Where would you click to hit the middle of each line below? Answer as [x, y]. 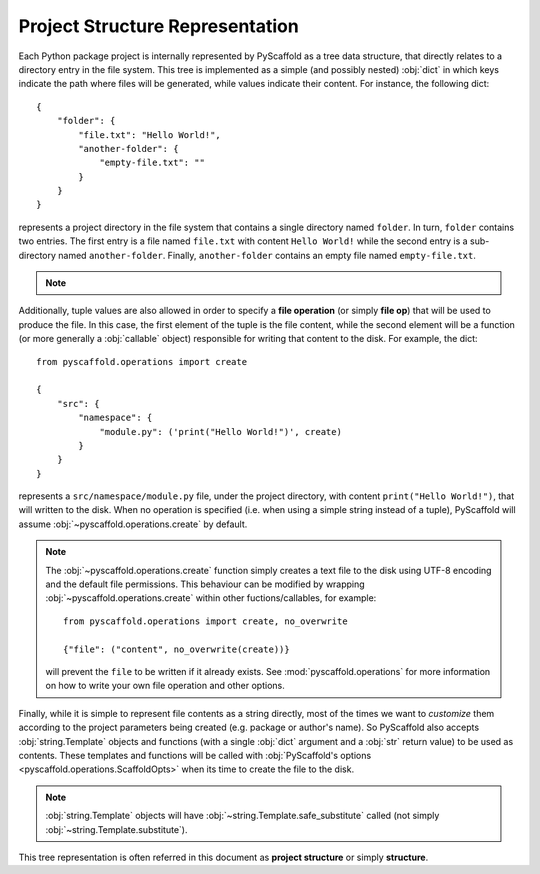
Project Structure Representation [158, 26]
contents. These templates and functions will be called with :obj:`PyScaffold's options [195, 755]
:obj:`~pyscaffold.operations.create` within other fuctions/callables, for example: [211, 598]
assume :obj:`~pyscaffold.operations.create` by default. [133, 524]
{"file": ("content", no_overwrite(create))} [176, 649]
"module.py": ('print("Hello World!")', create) [220, 431]
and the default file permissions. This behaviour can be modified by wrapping [205, 584]
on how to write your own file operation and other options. [165, 686]
